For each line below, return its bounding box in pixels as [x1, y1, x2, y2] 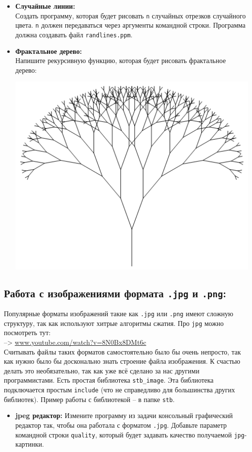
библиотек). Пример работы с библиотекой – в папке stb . [4, 394, 175, 404]
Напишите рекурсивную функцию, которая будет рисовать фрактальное [15, 55, 226, 65]
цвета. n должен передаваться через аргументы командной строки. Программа [15, 20, 246, 30]
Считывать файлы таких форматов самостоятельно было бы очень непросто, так [4, 346, 241, 356]
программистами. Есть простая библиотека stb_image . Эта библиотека [4, 375, 214, 385]
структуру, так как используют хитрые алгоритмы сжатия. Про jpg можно [4, 318, 224, 328]
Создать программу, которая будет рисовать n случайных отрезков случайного [15, 10, 246, 20]
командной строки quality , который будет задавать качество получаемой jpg [15, 429, 245, 439]
